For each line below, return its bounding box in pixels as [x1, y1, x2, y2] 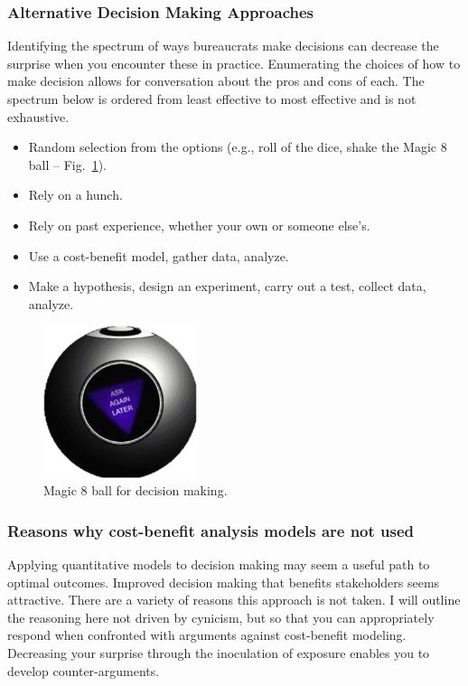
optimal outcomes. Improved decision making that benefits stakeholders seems [7, 572, 440, 591]
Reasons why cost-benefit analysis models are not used [7, 519, 415, 541]
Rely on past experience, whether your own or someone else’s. [28, 215, 370, 234]
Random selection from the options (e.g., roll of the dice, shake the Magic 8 [28, 137, 447, 156]
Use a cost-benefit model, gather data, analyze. [28, 246, 289, 265]
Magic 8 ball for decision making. [43, 481, 228, 500]
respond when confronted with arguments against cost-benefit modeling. [7, 625, 407, 644]
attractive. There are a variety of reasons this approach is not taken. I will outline [7, 590, 461, 609]
